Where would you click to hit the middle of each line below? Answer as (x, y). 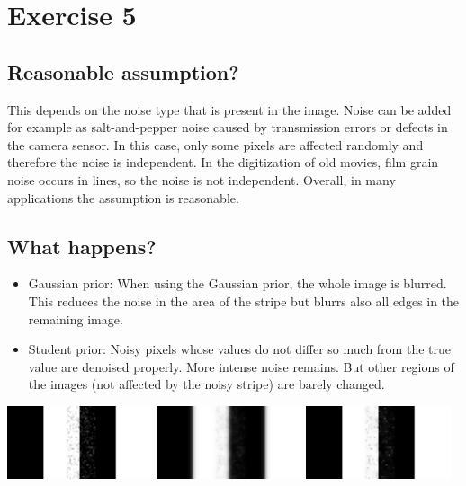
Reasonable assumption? (123, 71)
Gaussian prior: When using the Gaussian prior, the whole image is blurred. (237, 283)
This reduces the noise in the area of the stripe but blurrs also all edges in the (244, 300)
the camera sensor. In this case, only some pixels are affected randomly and (215, 144)
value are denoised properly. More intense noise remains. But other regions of (241, 366)
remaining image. (76, 318)
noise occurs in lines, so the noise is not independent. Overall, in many (202, 179)
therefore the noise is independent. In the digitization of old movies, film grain (223, 162)
